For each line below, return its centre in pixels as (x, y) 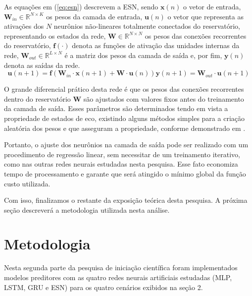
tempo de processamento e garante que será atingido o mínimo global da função (125, 173)
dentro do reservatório (37, 98)
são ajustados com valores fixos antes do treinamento (164, 98)
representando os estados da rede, (55, 35)
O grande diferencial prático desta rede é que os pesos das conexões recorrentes (124, 89)
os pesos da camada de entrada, (94, 16)
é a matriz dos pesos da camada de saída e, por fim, (143, 55)
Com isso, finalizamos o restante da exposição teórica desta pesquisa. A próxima (126, 200)
